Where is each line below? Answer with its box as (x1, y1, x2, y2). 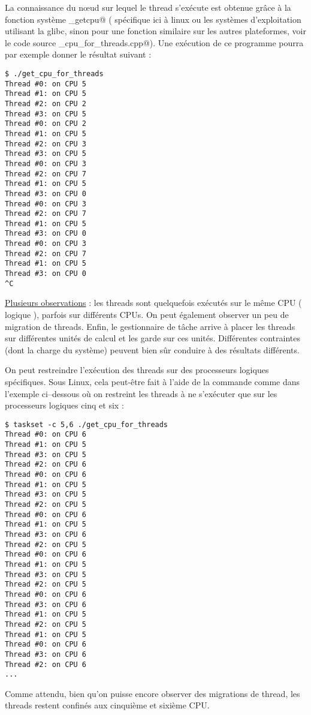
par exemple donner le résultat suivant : (5, 48, 152, 61)
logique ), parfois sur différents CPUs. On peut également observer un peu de (5, 308, 289, 320)
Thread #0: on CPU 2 (5, 119, 87, 128)
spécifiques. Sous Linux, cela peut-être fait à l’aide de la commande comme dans (5, 375, 300, 387)
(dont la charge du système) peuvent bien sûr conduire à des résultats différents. (5, 343, 300, 356)
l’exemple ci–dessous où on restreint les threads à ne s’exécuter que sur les (5, 387, 277, 399)
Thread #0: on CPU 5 (5, 79, 87, 88)
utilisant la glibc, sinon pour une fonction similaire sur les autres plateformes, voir (5, 25, 306, 37)
